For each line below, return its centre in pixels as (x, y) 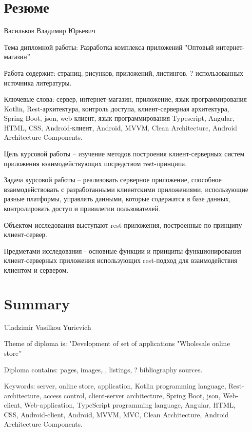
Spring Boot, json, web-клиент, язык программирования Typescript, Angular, (119, 118)
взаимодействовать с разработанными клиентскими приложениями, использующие (126, 189)
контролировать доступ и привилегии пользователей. (82, 208)
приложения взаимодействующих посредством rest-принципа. (96, 163)
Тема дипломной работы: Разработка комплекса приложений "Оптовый (109, 47)
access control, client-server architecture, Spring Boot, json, (132, 395)
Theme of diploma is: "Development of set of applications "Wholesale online (117, 343)
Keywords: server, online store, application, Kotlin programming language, (115, 386)
